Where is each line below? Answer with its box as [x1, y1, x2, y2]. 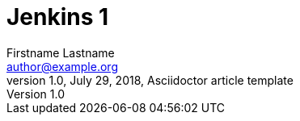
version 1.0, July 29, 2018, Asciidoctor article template [6, 73, 294, 87]
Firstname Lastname [6, 45, 115, 60]
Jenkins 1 [6, 3, 109, 31]
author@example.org [6, 59, 118, 73]
